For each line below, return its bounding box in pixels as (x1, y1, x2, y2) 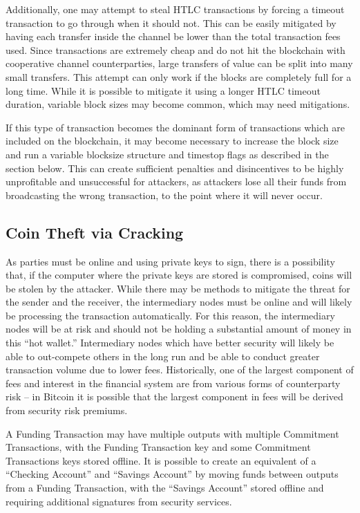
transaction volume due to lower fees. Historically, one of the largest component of (6, 362, 354, 377)
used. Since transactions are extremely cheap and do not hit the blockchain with (6, 42, 345, 57)
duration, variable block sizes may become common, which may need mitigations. (6, 97, 350, 111)
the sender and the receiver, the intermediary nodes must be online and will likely (6, 295, 352, 309)
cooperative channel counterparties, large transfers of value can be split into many (6, 56, 353, 71)
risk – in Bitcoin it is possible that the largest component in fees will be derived (6, 389, 343, 404)
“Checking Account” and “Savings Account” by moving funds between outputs (6, 467, 339, 481)
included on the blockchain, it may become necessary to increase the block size (6, 133, 339, 148)
